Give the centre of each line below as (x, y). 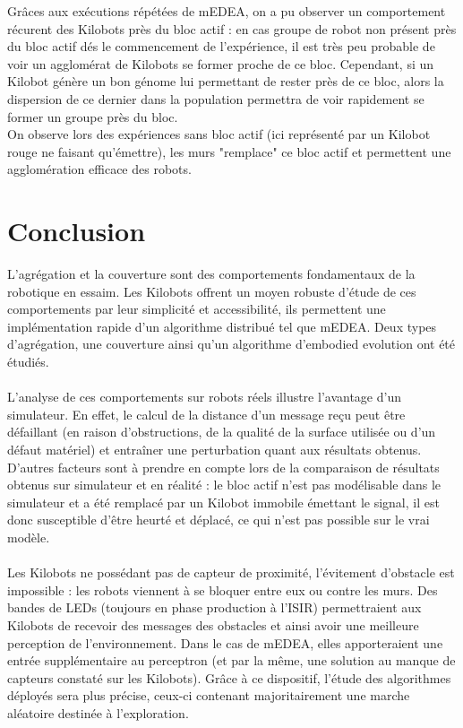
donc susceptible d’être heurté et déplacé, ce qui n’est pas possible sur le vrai (219, 520)
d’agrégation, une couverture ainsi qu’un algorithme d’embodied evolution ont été (231, 344)
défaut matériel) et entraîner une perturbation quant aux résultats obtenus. (214, 449)
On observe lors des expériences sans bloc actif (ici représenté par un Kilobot (219, 134)
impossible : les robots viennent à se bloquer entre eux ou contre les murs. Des (223, 589)
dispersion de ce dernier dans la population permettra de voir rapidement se (216, 98)
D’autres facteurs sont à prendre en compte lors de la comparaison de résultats (223, 467)
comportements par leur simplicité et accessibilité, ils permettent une (197, 309)
